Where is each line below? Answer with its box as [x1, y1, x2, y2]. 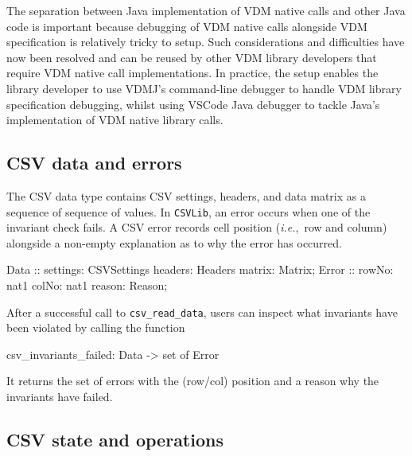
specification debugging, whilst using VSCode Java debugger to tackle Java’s [6, 95, 380, 112]
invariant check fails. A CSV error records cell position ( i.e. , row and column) [6, 219, 387, 236]
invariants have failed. [6, 388, 113, 405]
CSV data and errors [6, 150, 182, 175]
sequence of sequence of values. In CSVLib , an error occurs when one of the [6, 203, 371, 220]
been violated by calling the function [6, 319, 185, 336]
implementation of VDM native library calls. [6, 111, 223, 128]
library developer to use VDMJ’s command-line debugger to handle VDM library [6, 80, 402, 96]
